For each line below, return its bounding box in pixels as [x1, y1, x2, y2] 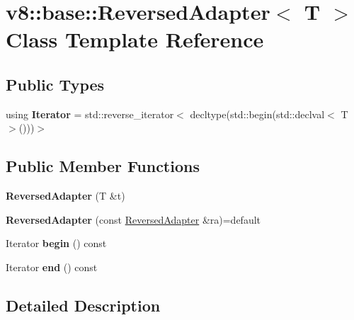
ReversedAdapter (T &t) [6, 188, 125, 203]
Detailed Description [6, 294, 161, 316]
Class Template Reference [6, 25, 264, 54]
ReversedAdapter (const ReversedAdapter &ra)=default [6, 212, 261, 227]
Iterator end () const [6, 259, 98, 274]
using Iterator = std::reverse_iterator [6, 106, 174, 121]
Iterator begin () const [6, 236, 107, 251]
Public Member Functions [6, 155, 200, 177]
